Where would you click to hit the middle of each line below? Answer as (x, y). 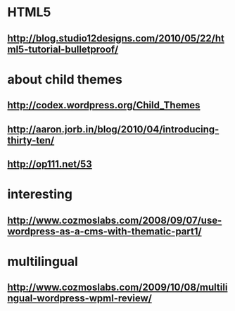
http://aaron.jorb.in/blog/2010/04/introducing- (113, 129)
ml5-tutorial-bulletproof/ (63, 49)
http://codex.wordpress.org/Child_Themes (104, 105)
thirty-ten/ (31, 140)
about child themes (65, 79)
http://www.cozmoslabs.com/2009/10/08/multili (118, 287)
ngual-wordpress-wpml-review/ (80, 299)
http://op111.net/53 (50, 164)
